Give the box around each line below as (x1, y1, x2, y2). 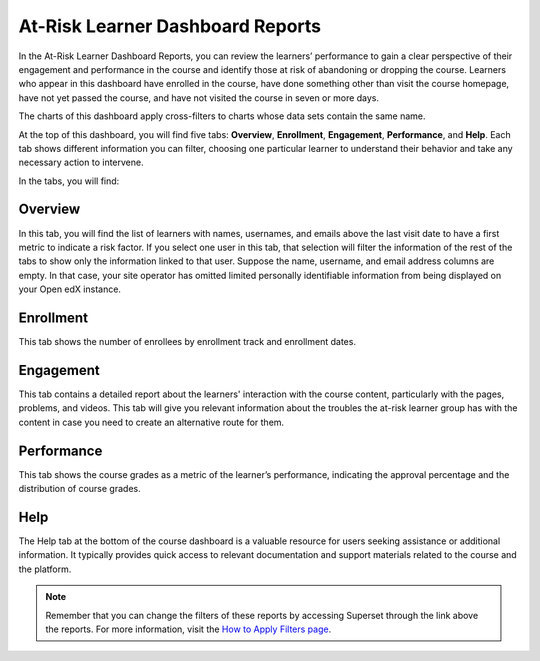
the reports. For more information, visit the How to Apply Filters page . (45, 623, 332, 635)
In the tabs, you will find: (18, 175, 120, 187)
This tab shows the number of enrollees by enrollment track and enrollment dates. (18, 336, 357, 348)
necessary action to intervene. (18, 156, 144, 169)
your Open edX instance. (18, 283, 122, 295)
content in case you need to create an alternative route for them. (18, 416, 285, 428)
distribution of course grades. (18, 483, 141, 495)
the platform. (18, 563, 72, 575)
